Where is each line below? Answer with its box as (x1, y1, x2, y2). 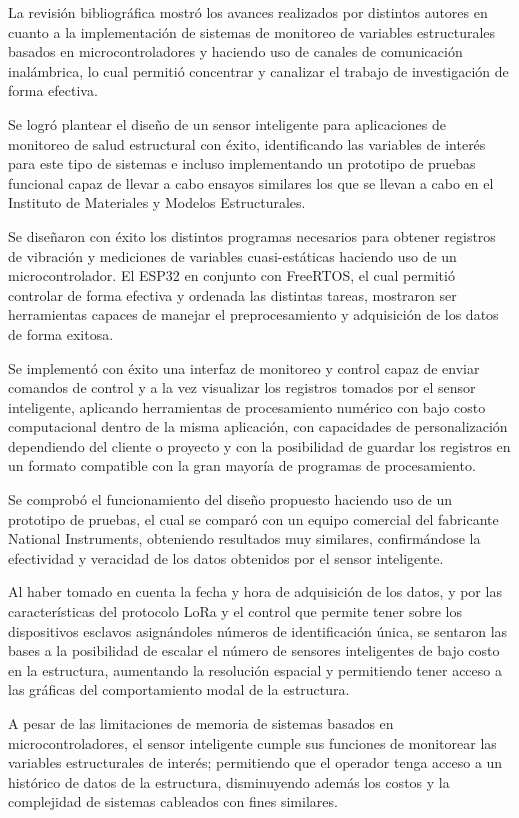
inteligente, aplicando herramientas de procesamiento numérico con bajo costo (8, 396, 486, 417)
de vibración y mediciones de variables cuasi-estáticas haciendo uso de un (8, 245, 457, 266)
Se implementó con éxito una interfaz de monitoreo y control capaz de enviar (8, 357, 480, 378)
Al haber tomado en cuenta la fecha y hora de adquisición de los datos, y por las (8, 581, 502, 602)
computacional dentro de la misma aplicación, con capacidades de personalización (8, 416, 508, 437)
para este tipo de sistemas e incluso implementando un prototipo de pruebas (8, 153, 476, 174)
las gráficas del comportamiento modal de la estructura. (8, 679, 350, 700)
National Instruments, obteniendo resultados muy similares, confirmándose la (8, 528, 481, 549)
